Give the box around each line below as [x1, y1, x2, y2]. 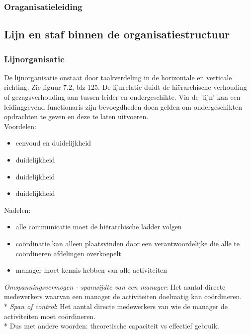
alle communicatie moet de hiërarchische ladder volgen [15, 221, 182, 232]
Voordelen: [4, 121, 37, 131]
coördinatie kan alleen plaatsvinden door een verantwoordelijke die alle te [15, 238, 240, 248]
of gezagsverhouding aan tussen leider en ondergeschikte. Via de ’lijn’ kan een [4, 92, 241, 102]
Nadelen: [4, 204, 31, 215]
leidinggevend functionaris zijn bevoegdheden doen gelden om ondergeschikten [4, 101, 242, 112]
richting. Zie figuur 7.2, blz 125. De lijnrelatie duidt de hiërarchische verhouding [4, 82, 248, 92]
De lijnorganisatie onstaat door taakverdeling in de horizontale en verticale [4, 72, 232, 82]
